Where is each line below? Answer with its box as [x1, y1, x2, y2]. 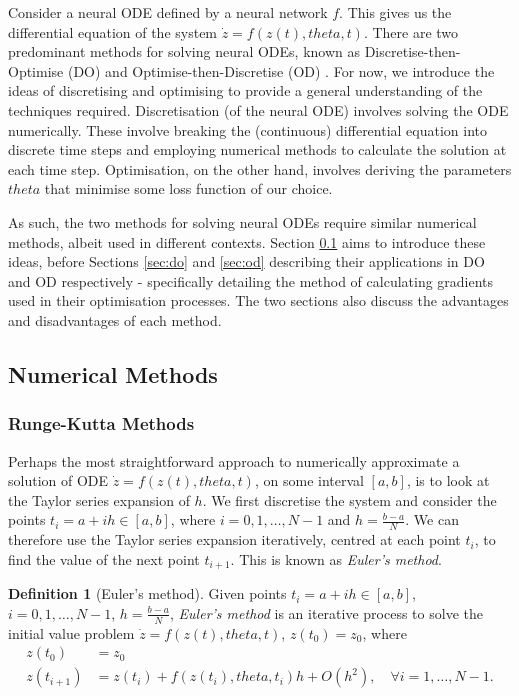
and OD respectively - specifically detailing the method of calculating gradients [8, 270, 494, 291]
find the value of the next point [8, 548, 200, 569]
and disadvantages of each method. [8, 309, 222, 330]
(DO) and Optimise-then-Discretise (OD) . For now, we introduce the [67, 60, 495, 81]
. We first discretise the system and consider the [202, 489, 497, 510]
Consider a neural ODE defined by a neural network [8, 2, 328, 22]
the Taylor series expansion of [8, 489, 190, 510]
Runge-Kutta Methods [8, 411, 195, 436]
